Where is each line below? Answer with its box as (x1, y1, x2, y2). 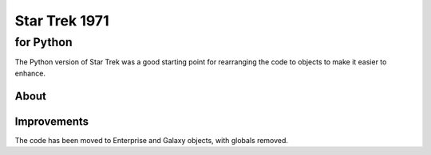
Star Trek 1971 (14, 12, 109, 29)
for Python (14, 35, 73, 49)
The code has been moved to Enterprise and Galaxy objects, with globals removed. (14, 135, 289, 145)
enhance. (14, 68, 46, 78)
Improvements (14, 114, 89, 128)
